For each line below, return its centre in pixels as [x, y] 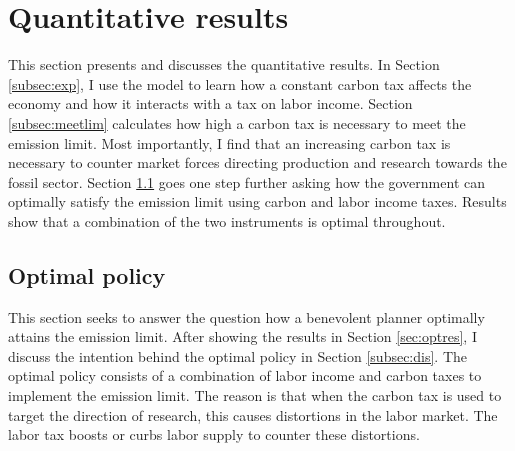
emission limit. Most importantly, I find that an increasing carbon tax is [229, 142]
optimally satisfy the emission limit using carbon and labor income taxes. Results [257, 201]
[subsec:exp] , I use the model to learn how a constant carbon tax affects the [240, 83]
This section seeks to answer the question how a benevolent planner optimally [246, 316]
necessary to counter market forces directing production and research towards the [257, 162]
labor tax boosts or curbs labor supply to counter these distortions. [214, 434]
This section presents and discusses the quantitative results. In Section [224, 64]
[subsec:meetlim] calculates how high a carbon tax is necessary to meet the [237, 122]
